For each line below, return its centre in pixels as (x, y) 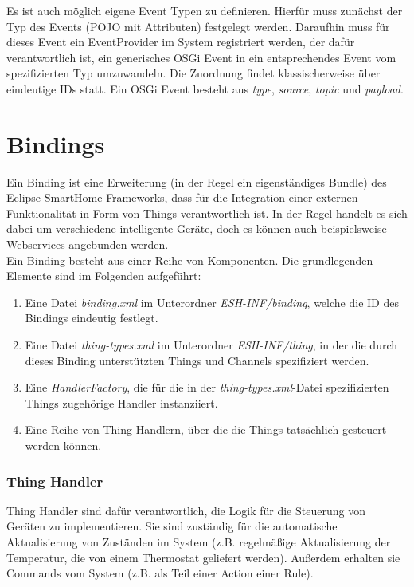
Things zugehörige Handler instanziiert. (121, 402)
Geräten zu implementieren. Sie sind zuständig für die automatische (172, 526)
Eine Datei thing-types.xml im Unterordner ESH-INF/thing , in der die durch (211, 345)
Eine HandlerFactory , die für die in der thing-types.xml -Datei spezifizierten (207, 387)
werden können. (63, 445)
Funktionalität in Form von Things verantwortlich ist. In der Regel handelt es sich (207, 213)
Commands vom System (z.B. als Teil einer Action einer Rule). (160, 573)
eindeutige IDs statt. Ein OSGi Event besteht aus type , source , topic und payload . (205, 88)
